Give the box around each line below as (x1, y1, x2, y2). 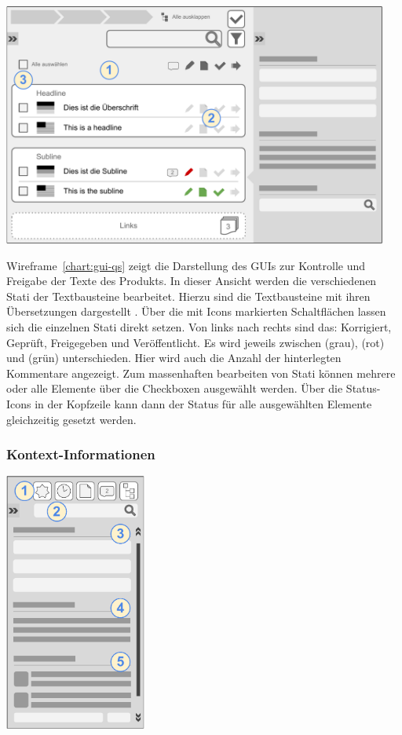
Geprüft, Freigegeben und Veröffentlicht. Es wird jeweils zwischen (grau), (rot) (6, 334, 385, 350)
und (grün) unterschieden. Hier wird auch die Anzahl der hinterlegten (6, 349, 342, 366)
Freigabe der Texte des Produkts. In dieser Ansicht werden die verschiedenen (6, 272, 377, 289)
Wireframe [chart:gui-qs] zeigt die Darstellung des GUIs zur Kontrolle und (6, 257, 366, 273)
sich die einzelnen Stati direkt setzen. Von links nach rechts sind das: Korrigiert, (6, 319, 392, 335)
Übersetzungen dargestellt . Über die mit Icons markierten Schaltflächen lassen (6, 303, 386, 320)
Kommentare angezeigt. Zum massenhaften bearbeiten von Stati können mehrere (6, 364, 396, 381)
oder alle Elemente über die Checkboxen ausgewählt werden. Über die (6, 380, 343, 397)
